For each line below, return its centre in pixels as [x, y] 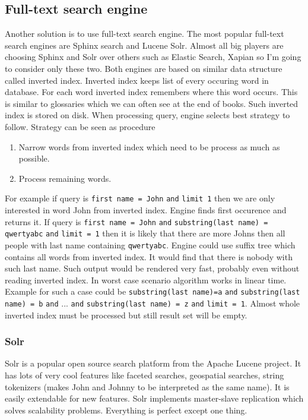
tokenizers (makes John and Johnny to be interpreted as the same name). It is [147, 386]
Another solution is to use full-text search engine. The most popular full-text [145, 34]
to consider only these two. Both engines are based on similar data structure [144, 68]
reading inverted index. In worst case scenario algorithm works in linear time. [146, 280]
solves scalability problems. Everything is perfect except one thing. [126, 410]
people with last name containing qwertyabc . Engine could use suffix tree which [150, 244]
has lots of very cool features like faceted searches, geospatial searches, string [145, 375]
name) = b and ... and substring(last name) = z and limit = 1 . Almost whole [153, 303]
